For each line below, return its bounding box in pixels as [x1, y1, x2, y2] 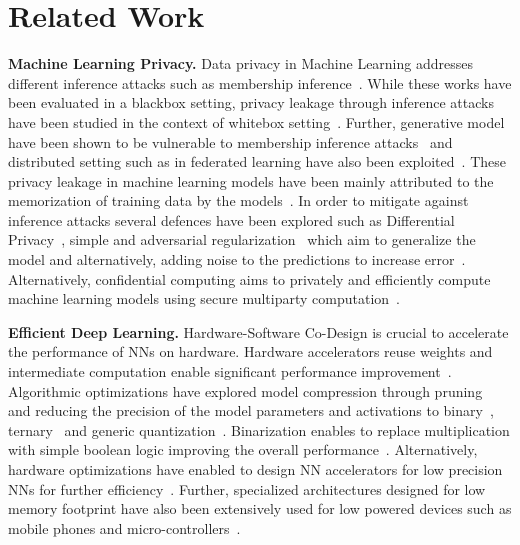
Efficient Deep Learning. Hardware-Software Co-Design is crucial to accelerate [8, 321, 509, 342]
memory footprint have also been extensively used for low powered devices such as [8, 498, 512, 519]
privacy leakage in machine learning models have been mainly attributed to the [8, 170, 494, 191]
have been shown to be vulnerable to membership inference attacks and [8, 131, 453, 152]
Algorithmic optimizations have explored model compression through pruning [8, 380, 483, 401]
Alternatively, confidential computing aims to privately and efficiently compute [8, 268, 491, 289]
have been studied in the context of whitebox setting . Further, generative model [8, 111, 505, 132]
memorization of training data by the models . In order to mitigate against [8, 190, 469, 211]
